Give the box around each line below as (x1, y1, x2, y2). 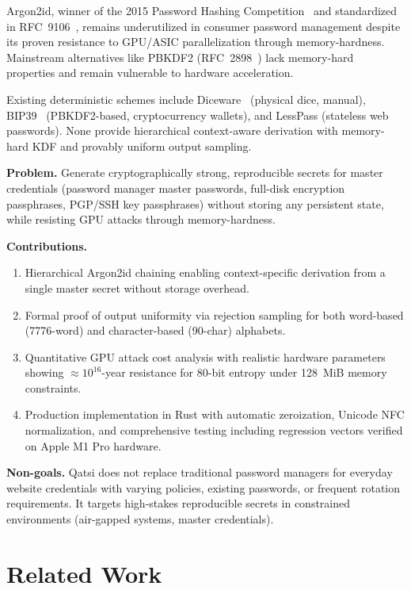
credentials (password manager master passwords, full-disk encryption (6, 179, 345, 196)
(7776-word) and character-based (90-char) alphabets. (25, 322, 286, 339)
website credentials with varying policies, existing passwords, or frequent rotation (6, 479, 400, 496)
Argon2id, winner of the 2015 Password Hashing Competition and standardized (6, 2, 398, 18)
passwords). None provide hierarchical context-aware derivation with (6, 122, 338, 139)
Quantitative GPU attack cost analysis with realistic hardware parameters (25, 348, 386, 365)
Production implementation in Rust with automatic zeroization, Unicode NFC (25, 406, 405, 423)
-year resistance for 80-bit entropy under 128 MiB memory (101, 364, 387, 381)
